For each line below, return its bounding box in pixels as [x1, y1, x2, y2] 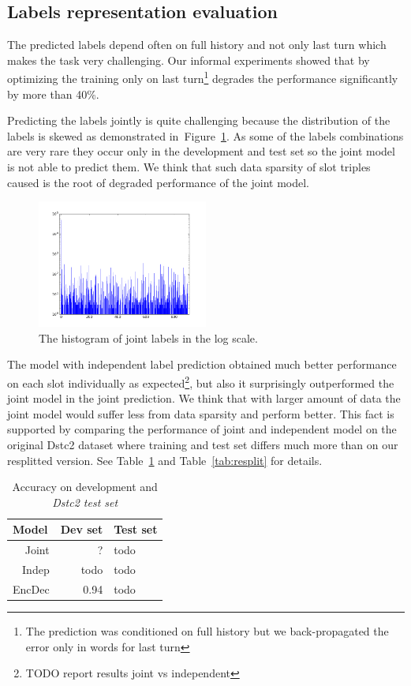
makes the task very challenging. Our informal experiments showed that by [7, 51, 370, 68]
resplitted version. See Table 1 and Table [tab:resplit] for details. [7, 452, 323, 468]
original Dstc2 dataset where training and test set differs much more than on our [7, 437, 398, 453]
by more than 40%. [7, 85, 99, 102]
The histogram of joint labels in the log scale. [39, 329, 258, 346]
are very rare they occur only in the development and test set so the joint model [7, 143, 395, 159]
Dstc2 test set [52, 493, 118, 510]
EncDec [13, 580, 50, 597]
